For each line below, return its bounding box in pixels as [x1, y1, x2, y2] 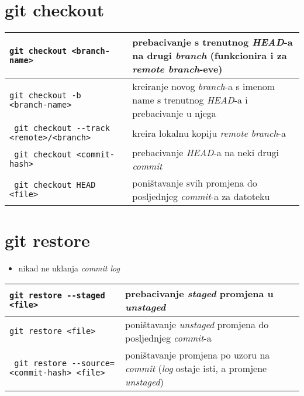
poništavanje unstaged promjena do [125, 317, 269, 331]
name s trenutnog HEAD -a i [132, 93, 248, 107]
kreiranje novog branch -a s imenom [132, 80, 275, 94]
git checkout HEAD [14, 180, 96, 190]
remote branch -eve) [132, 62, 223, 76]
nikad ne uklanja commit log [18, 262, 120, 274]
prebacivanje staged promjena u [125, 286, 274, 300]
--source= [71, 359, 115, 369]
